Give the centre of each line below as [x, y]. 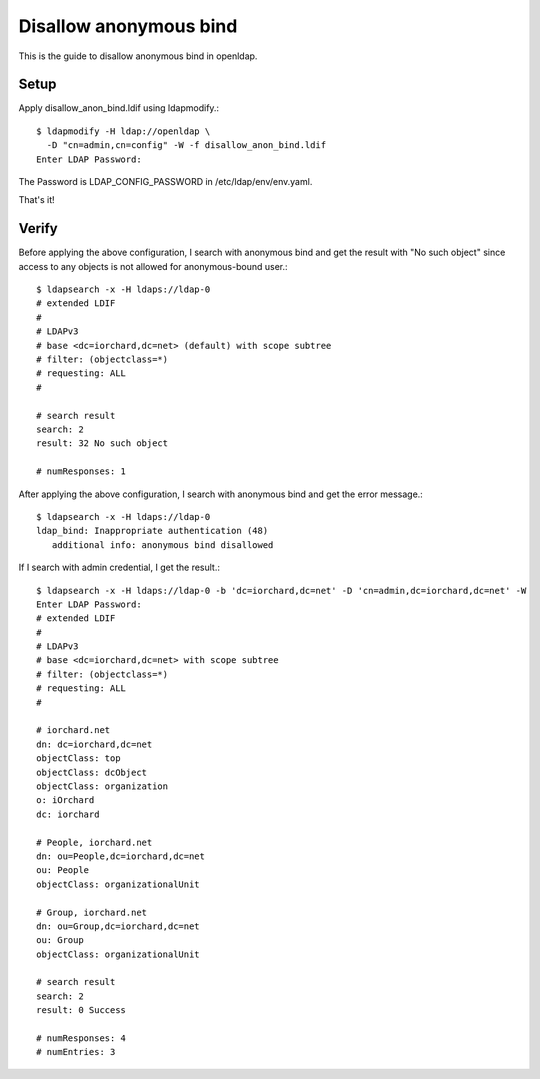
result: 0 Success [81, 1010]
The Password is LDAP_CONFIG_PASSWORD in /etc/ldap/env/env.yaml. [165, 182]
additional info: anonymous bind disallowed [162, 544]
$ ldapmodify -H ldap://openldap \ [123, 131]
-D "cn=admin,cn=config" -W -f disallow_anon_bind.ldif [186, 145]
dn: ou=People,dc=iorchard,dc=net [120, 856]
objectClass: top [78, 758]
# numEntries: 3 [76, 1052]
